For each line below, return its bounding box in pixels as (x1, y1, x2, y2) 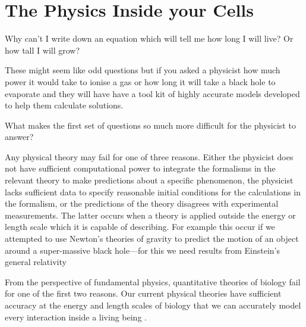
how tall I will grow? (5, 43, 80, 56)
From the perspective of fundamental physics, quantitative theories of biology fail (5, 275, 301, 288)
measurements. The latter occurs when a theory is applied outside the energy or (5, 208, 296, 221)
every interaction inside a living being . (5, 310, 147, 323)
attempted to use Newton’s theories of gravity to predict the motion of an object (5, 232, 299, 245)
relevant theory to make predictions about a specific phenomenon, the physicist (5, 174, 294, 186)
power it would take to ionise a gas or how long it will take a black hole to (5, 75, 276, 88)
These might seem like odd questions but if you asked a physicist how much (5, 64, 280, 76)
